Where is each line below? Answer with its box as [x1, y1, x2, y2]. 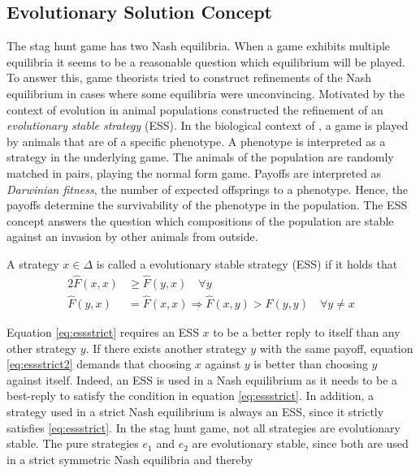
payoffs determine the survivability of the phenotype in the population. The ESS [6, 196, 408, 213]
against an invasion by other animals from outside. [6, 228, 258, 245]
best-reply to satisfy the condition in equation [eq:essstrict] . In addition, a [6, 387, 375, 404]
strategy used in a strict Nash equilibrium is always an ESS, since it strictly [6, 402, 384, 419]
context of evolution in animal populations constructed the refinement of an [6, 101, 383, 118]
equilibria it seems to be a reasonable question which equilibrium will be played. [6, 53, 405, 70]
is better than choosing [253, 355, 368, 372]
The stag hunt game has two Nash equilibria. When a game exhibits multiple [6, 37, 391, 54]
